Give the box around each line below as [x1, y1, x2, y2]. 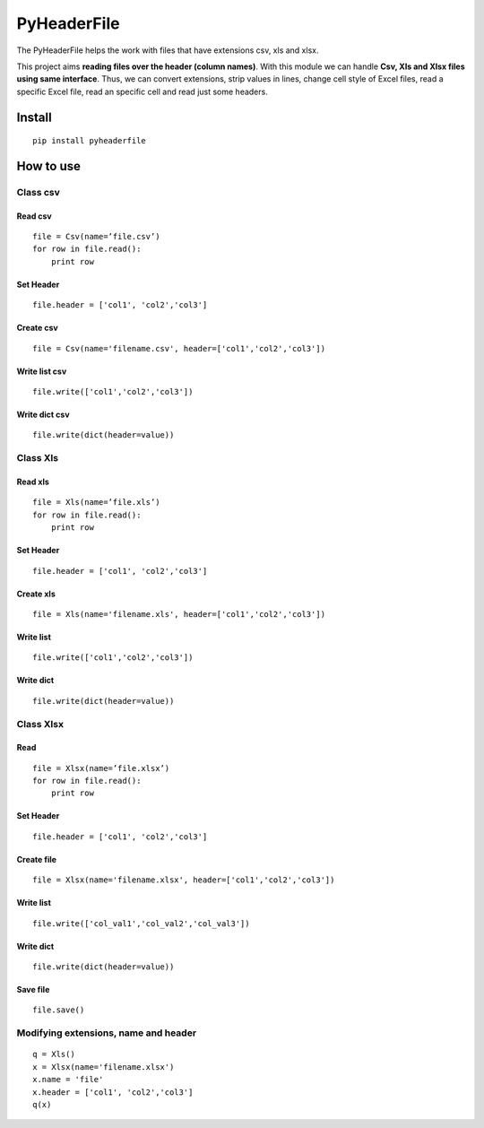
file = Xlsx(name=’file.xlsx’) [32, 763, 170, 773]
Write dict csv [16, 409, 71, 421]
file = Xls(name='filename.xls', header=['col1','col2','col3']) [32, 609, 326, 619]
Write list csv [16, 366, 67, 377]
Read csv [16, 211, 53, 221]
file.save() [32, 1005, 85, 1015]
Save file [16, 985, 50, 995]
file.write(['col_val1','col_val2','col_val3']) [32, 918, 250, 928]
